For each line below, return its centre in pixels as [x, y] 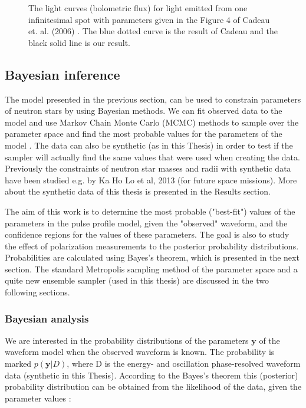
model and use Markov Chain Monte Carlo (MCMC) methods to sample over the [152, 122]
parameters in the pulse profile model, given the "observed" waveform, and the [146, 223]
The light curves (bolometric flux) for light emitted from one [138, 8]
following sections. [37, 292]
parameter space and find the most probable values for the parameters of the [144, 134]
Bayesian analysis [47, 318]
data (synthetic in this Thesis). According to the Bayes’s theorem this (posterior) [152, 375]
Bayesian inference [62, 74]
